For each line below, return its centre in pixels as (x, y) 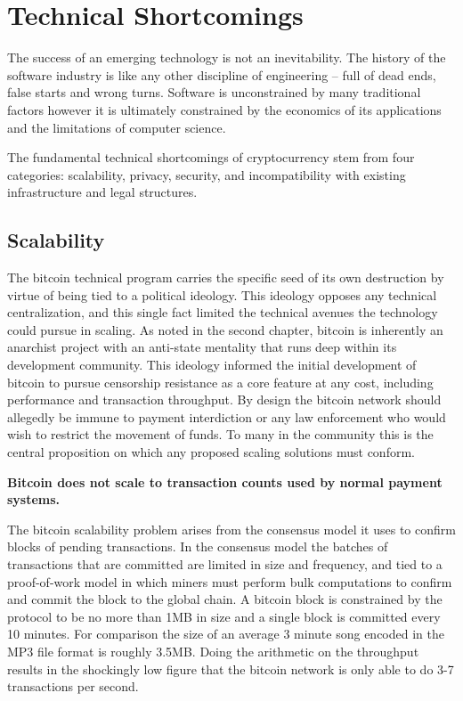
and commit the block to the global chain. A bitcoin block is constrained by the (225, 599)
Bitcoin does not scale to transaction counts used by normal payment (225, 481)
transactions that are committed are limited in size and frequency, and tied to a (225, 563)
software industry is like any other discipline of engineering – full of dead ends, (222, 74)
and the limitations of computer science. (117, 127)
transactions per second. (73, 686)
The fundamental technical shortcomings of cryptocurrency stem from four (211, 157)
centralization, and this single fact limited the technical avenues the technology (223, 312)
